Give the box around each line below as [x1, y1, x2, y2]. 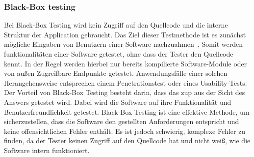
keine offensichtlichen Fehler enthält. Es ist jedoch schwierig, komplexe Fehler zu [4, 126, 246, 136]
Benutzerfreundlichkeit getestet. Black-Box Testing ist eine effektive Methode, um [4, 106, 250, 117]
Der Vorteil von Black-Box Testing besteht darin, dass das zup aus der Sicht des [4, 87, 245, 97]
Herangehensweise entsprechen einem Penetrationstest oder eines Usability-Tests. [4, 77, 247, 88]
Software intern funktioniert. [4, 145, 90, 155]
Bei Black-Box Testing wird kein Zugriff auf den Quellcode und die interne [4, 20, 228, 30]
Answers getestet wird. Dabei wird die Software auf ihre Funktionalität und [4, 96, 231, 107]
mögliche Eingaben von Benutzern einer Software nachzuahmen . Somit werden [4, 39, 243, 49]
